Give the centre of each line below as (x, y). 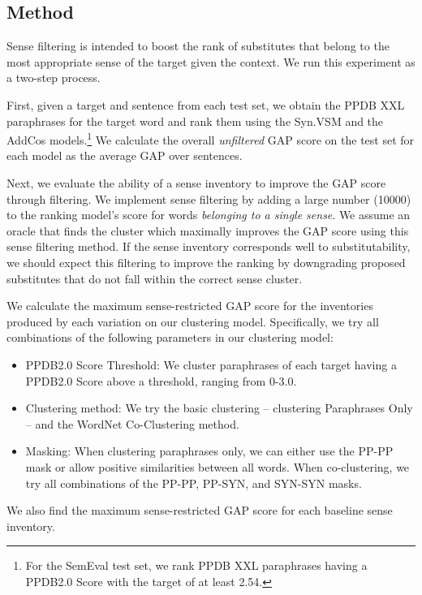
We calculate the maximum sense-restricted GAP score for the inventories (190, 306)
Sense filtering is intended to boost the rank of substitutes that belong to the (198, 46)
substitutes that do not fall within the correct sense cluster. (155, 278)
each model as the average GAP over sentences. (125, 155)
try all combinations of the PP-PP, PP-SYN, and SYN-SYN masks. (194, 483)
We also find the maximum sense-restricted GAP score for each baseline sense (200, 510)
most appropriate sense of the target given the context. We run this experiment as (211, 61)
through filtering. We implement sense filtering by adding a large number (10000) (209, 198)
